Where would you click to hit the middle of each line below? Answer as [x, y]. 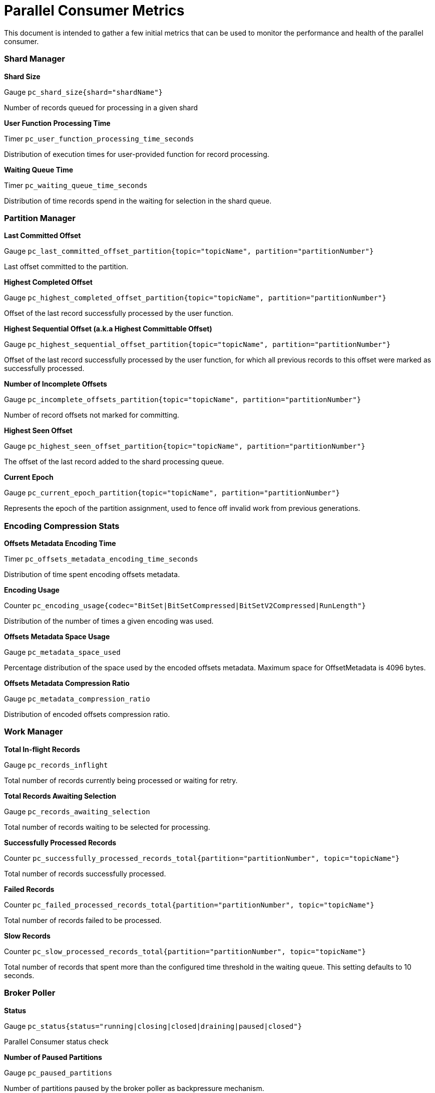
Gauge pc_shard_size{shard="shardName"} [83, 92]
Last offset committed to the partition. [66, 267]
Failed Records [29, 889]
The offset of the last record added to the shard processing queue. [114, 462]
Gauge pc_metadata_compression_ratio [77, 699]
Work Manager [34, 732]
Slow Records [27, 936]
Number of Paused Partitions [53, 1057]
